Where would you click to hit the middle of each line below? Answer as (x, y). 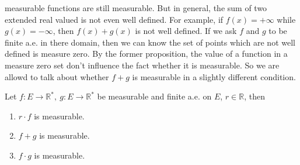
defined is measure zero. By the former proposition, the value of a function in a (146, 54)
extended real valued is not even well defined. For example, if (114, 19)
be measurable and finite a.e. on (154, 96)
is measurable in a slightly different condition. (214, 76)
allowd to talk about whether (57, 76)
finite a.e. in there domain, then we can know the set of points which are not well (150, 42)
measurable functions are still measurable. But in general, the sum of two (136, 8)
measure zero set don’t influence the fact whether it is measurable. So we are (142, 65)
